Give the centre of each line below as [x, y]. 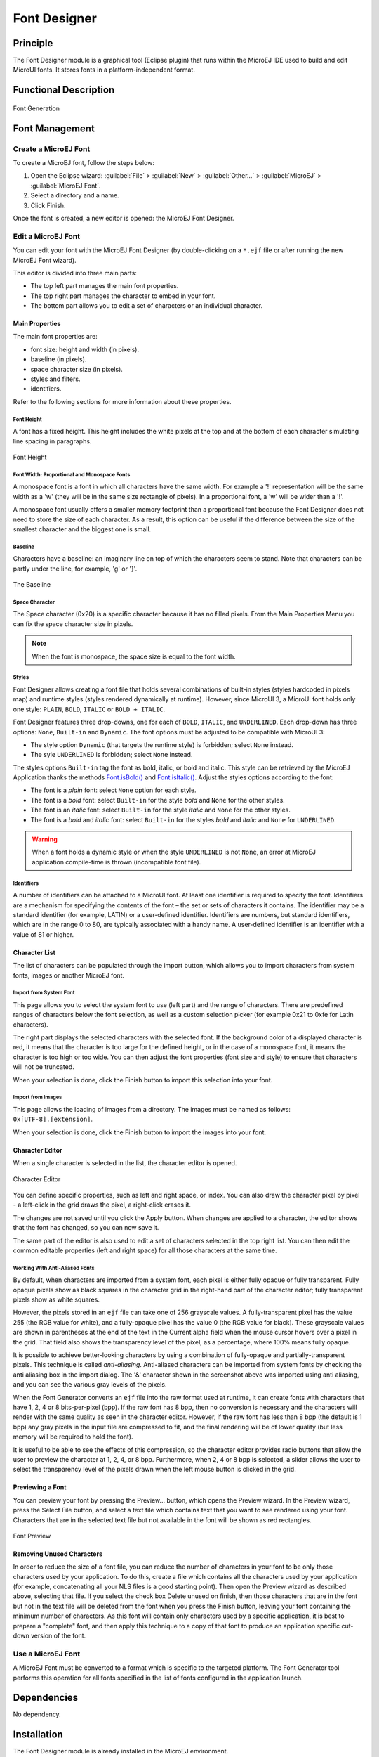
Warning [45, 839]
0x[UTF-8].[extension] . [53, 1119]
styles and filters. [55, 379]
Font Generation [36, 108]
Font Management [54, 128]
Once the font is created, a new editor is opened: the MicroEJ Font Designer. [124, 218]
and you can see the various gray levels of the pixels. [90, 1385]
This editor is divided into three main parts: [75, 273]
